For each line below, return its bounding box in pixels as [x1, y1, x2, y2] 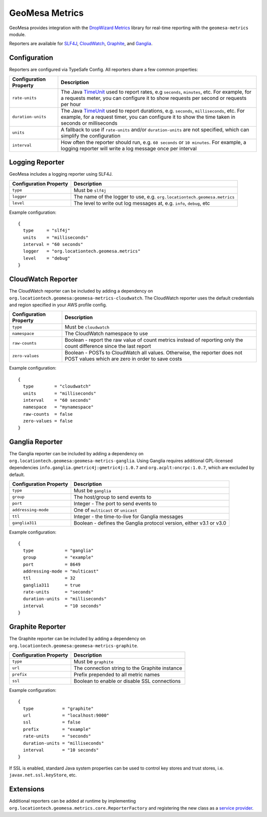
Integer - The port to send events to [73, 500, 157, 507]
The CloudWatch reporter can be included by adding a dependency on [9, 288, 153, 294]
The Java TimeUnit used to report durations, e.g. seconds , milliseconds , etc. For [61, 107, 245, 114]
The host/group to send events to [73, 493, 152, 500]
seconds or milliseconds [61, 119, 118, 126]
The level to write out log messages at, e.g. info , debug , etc [73, 199, 210, 206]
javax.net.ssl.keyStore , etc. [9, 772, 77, 778]
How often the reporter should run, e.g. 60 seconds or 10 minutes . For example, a [61, 139, 247, 145]
